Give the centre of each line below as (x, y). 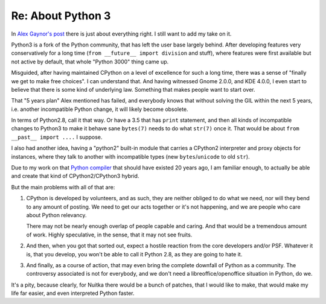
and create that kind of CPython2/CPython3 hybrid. (75, 176)
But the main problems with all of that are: (63, 187)
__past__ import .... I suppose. (57, 137)
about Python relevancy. (56, 215)
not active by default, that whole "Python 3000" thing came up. (90, 62)
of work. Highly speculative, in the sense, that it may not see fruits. (109, 235)
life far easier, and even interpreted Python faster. (73, 293)
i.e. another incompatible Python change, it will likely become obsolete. (100, 109)
